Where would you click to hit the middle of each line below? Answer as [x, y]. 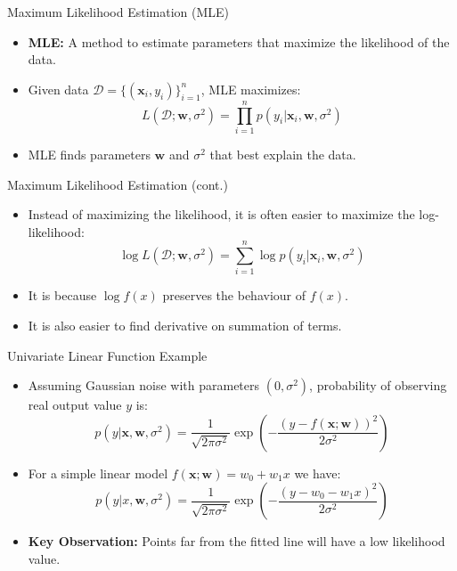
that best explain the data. [283, 154]
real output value [75, 405]
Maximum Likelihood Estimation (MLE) [118, 12]
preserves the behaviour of [234, 295]
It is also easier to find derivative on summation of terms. [185, 325]
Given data [58, 89]
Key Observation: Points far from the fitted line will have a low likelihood [237, 541]
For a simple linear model [98, 473]
